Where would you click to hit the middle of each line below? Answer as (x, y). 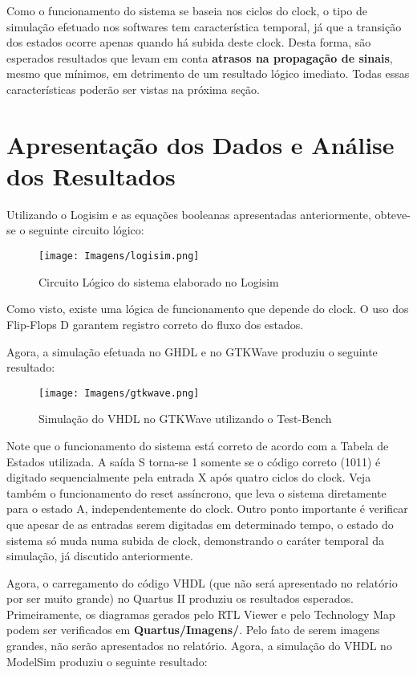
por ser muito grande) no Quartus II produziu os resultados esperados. (180, 598)
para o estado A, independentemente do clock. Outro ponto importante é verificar (207, 508)
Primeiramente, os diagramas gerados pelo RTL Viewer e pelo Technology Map (201, 614)
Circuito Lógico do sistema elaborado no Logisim (159, 281)
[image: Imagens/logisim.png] (119, 256)
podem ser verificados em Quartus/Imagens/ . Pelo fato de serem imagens (193, 630)
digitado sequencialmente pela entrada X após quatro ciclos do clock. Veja (189, 477)
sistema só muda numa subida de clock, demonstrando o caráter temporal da (196, 540)
